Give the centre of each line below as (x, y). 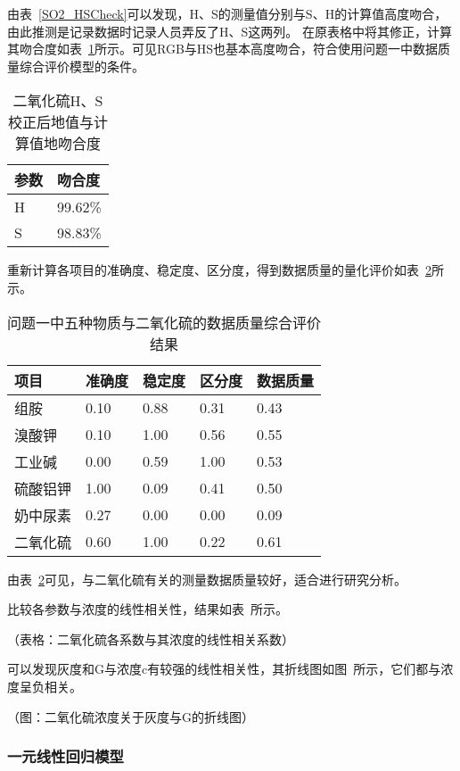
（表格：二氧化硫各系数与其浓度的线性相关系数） (151, 638)
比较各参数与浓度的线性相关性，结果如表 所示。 (148, 609)
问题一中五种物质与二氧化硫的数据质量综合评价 (164, 322)
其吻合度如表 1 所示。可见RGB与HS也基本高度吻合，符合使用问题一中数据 (223, 49)
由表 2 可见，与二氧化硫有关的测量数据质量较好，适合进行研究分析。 (207, 579)
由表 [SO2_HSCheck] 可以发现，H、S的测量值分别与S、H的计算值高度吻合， (227, 13)
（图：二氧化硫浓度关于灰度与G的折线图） (131, 716)
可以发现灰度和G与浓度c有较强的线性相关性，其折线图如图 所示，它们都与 (224, 669)
